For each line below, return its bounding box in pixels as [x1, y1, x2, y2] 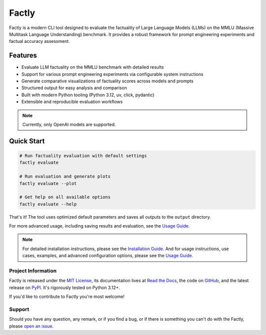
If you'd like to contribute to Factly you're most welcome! [9, 294, 125, 299]
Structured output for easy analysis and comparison [21, 85, 128, 91]
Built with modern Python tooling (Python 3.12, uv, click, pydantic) [21, 92, 155, 98]
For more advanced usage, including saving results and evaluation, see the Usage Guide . [9, 223, 190, 229]
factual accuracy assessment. [9, 38, 70, 44]
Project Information [9, 267, 57, 274]
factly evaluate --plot [19, 181, 77, 186]
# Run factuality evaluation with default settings [19, 153, 147, 158]
